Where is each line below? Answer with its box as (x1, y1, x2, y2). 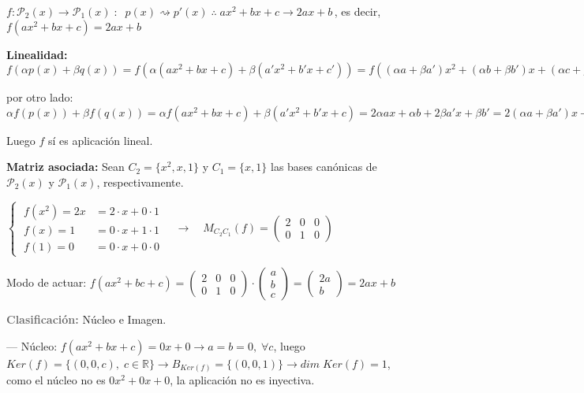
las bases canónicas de (271, 158, 377, 175)
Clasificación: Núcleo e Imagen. (6, 311, 167, 328)
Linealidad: (6, 46, 68, 62)
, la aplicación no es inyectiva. (170, 372, 315, 388)
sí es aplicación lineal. (47, 132, 153, 148)
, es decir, (334, 3, 381, 19)
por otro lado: (6, 89, 73, 106)
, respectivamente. (96, 173, 184, 190)
